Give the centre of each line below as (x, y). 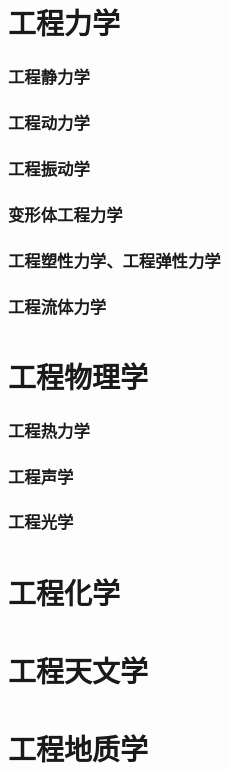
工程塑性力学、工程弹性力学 (114, 259)
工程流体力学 (57, 305)
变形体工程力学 (65, 213)
